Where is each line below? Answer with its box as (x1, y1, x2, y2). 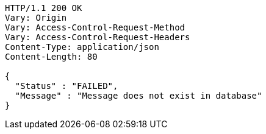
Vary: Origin (5, 13, 67, 23)
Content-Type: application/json (5, 42, 159, 52)
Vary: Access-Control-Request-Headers (5, 32, 190, 42)
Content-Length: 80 (5, 52, 98, 62)
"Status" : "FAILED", (15, 81, 118, 91)
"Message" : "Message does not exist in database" (15, 91, 262, 100)
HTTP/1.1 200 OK (5, 3, 82, 13)
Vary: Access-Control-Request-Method (5, 23, 185, 32)
